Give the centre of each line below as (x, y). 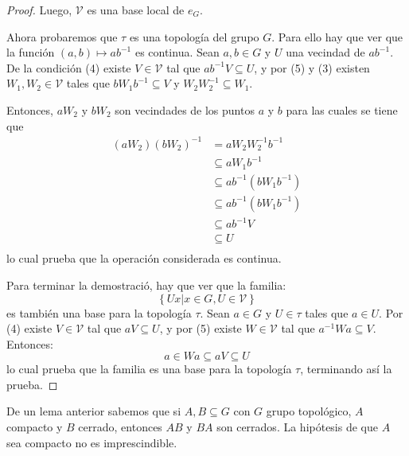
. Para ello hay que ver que (337, 36)
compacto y (35, 427)
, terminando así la (346, 369)
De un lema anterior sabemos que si (94, 411)
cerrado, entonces (120, 427)
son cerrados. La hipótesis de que (297, 427)
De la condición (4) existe (69, 67)
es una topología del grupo (194, 36)
